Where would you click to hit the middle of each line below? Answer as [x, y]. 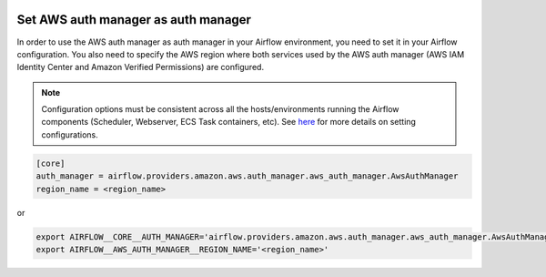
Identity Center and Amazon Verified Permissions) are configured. [140, 67]
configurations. [70, 134]
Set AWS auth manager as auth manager [134, 20]
